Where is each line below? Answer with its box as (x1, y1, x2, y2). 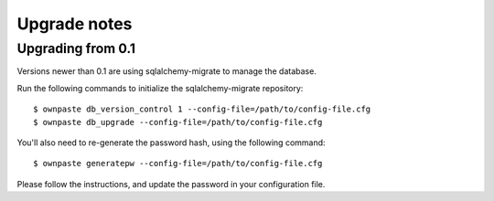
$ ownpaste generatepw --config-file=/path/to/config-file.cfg (33, 158, 323, 169)
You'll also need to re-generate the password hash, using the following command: (16, 137, 326, 148)
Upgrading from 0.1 (16, 40, 136, 57)
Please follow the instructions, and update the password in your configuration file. (16, 178, 326, 189)
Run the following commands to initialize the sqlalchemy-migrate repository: (16, 82, 304, 93)
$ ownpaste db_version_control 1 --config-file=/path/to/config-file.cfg (33, 104, 371, 114)
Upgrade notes (16, 14, 133, 34)
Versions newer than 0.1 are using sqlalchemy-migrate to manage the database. (16, 66, 317, 77)
